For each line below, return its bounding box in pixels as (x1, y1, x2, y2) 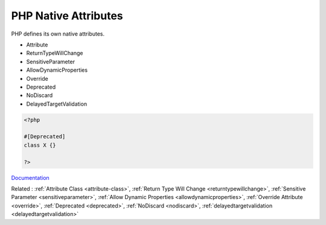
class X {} (24, 142, 56, 148)
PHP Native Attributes (11, 9, 123, 22)
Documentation (11, 174, 50, 181)
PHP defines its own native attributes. (11, 30, 105, 37)
